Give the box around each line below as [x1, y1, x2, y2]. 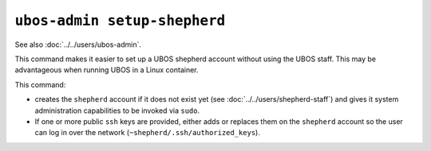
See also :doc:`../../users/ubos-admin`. [14, 40, 141, 49]
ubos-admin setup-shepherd [14, 12, 226, 29]
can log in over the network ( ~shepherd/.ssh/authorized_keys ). [34, 128, 261, 137]
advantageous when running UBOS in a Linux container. [14, 65, 199, 75]
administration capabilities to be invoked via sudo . [34, 106, 200, 115]
